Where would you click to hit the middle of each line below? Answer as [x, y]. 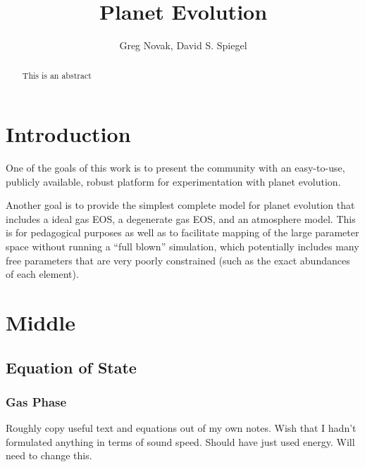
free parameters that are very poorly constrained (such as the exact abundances [178, 260]
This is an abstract [57, 75]
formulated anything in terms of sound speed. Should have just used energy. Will [180, 441]
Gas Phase [36, 401]
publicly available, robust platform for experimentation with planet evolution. [173, 181]
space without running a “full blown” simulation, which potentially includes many [182, 247]
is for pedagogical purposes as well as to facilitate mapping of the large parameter [182, 232]
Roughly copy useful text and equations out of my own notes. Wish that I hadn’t [181, 428]
